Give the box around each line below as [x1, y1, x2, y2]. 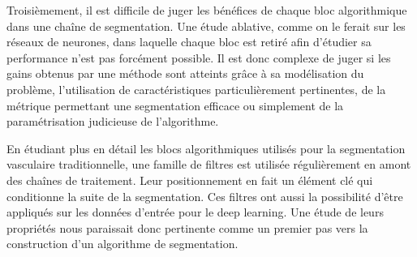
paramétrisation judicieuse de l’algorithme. [6, 113, 219, 130]
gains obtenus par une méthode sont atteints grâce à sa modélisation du [6, 65, 364, 82]
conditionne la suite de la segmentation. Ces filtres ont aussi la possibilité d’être [6, 187, 403, 204]
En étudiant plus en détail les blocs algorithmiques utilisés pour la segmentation [6, 139, 406, 156]
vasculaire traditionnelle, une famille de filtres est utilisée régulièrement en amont [6, 156, 411, 173]
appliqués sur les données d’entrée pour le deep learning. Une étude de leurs [6, 203, 384, 221]
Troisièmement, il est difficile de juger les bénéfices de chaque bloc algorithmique [6, 2, 407, 18]
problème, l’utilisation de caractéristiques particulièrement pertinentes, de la [6, 80, 386, 97]
